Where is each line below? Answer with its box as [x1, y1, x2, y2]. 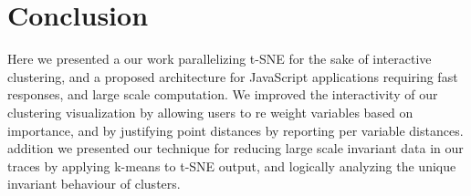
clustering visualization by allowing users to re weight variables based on [7, 102, 413, 121]
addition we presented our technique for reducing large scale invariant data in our [7, 139, 464, 158]
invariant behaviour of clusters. [7, 174, 181, 193]
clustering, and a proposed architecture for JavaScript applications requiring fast [7, 67, 458, 86]
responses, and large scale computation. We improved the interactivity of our [7, 85, 438, 104]
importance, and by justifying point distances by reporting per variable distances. [7, 120, 464, 139]
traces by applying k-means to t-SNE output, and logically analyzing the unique [7, 156, 456, 175]
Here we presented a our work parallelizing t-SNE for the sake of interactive [7, 49, 432, 68]
